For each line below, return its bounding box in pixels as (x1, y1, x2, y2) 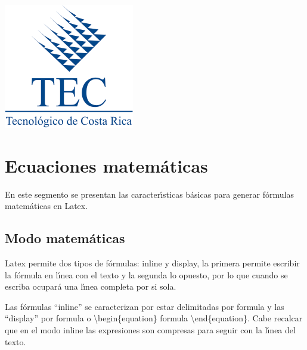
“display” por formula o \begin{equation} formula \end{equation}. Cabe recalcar (5, 312, 303, 324)
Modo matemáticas (5, 229, 125, 247)
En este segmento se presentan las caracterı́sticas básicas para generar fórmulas (5, 188, 294, 200)
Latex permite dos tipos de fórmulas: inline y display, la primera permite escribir (5, 257, 300, 269)
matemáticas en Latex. (5, 199, 88, 212)
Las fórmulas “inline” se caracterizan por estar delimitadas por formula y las (5, 300, 284, 312)
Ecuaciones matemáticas (5, 153, 208, 177)
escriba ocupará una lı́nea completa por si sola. (5, 280, 176, 293)
